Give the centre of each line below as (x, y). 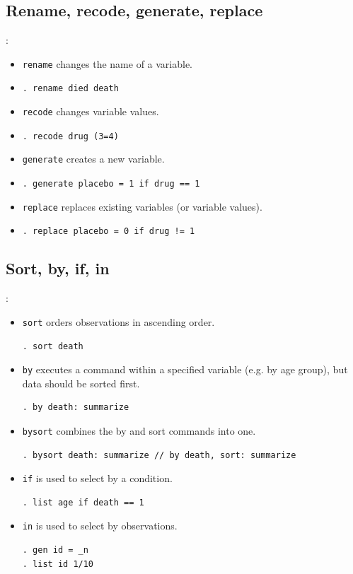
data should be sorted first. (81, 383)
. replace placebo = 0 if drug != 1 (109, 232)
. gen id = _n (55, 550)
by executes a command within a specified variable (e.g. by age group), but (185, 369)
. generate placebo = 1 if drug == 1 (111, 184)
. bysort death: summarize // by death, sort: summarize (159, 455)
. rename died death (70, 89)
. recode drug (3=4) (70, 136)
